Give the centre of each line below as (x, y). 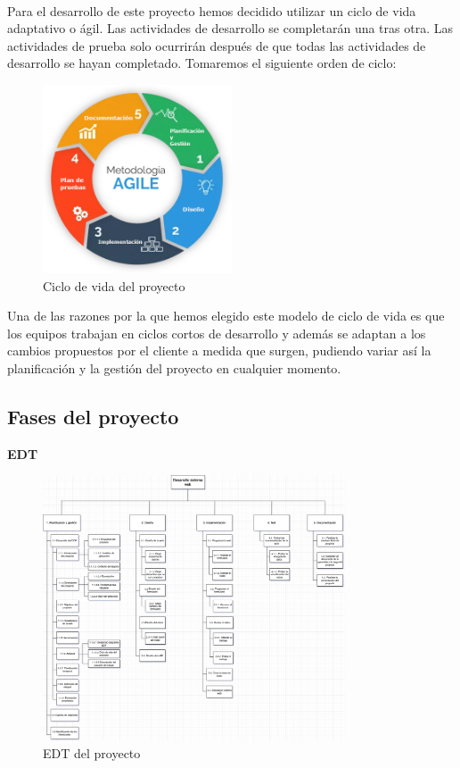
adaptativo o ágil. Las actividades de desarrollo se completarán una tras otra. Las (230, 28)
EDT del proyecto (92, 753)
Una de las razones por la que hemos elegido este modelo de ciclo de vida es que (226, 316)
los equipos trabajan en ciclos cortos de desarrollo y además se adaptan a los (217, 333)
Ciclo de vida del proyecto (114, 285)
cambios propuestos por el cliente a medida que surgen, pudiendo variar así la (219, 351)
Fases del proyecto (93, 417)
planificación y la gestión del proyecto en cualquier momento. (174, 368)
